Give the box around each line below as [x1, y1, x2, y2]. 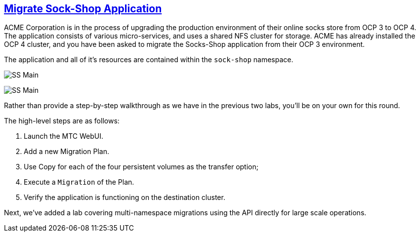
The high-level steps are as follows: [4, 117, 120, 125]
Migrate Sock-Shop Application [4, 2, 162, 15]
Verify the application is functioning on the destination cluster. [24, 193, 225, 202]
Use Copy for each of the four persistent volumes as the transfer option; [24, 162, 258, 171]
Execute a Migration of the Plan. [24, 178, 134, 187]
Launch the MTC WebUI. [24, 132, 103, 141]
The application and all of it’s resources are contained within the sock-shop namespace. [4, 55, 294, 64]
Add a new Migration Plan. [24, 147, 109, 156]
